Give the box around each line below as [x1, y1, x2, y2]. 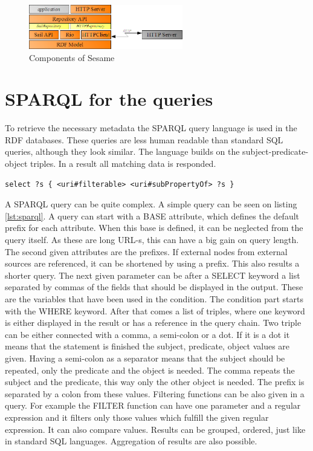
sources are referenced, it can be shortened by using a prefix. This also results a [5, 257, 300, 270]
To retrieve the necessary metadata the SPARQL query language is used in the [5, 122, 297, 134]
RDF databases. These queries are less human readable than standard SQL [5, 133, 283, 146]
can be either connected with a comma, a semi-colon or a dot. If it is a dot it [5, 328, 290, 340]
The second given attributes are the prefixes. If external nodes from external [5, 245, 288, 258]
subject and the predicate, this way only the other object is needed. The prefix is [5, 375, 305, 388]
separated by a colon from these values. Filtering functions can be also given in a [5, 387, 305, 400]
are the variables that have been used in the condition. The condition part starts [5, 293, 303, 305]
